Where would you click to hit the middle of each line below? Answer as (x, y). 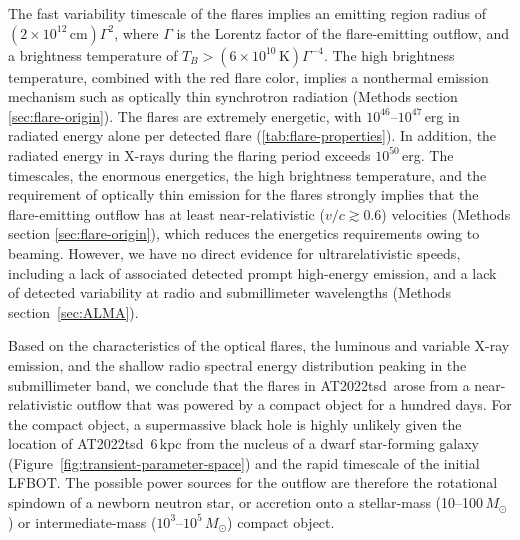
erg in (442, 115)
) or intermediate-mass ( (82, 521)
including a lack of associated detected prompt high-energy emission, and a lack (252, 272)
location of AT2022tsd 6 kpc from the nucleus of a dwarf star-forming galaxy (243, 443)
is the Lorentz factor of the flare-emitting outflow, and (342, 32)
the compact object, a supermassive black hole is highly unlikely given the (235, 423)
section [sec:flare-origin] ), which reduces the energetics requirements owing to (244, 233)
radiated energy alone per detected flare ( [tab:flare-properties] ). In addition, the (252, 135)
